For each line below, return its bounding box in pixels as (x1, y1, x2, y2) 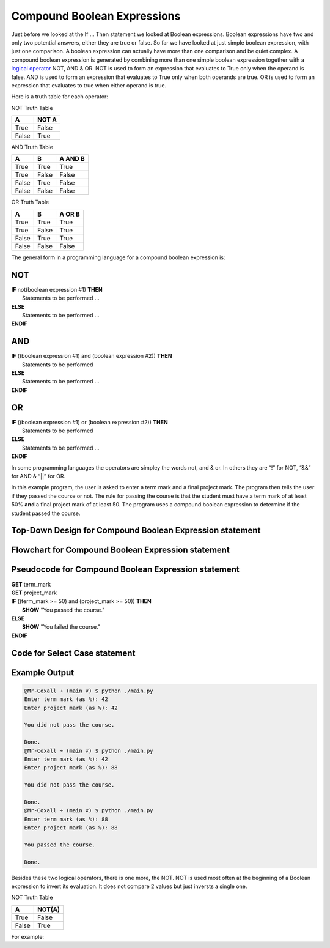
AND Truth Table (11, 144, 53, 151)
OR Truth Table (11, 199, 50, 206)
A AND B (59, 155, 85, 163)
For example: (11, 933, 45, 940)
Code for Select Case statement (11, 648, 136, 658)
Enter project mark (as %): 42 (24, 704, 119, 711)
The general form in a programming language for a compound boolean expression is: (11, 254, 226, 261)
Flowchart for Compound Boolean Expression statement (11, 545, 230, 555)
